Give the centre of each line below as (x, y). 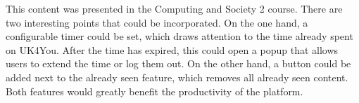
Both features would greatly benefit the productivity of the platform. (155, 91)
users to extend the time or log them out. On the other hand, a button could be (178, 63)
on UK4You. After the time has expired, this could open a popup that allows (172, 49)
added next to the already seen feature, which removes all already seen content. (177, 77)
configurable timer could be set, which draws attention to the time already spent (179, 36)
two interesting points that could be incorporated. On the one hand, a (157, 22)
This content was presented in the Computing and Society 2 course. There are (174, 8)
